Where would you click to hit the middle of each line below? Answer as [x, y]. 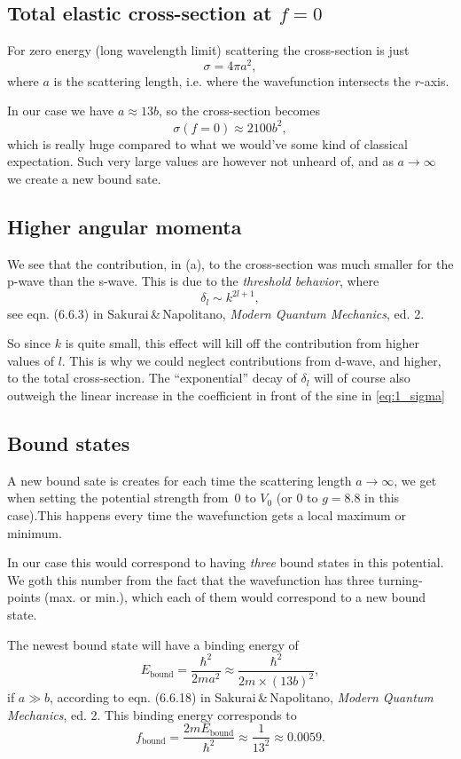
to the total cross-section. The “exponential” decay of [152, 378]
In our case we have [61, 111]
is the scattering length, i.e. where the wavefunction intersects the [232, 80]
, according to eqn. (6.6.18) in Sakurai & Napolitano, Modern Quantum [242, 697]
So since [29, 343]
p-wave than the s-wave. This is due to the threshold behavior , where [193, 281]
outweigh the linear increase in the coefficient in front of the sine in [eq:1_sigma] [226, 395]
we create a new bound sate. [84, 178]
